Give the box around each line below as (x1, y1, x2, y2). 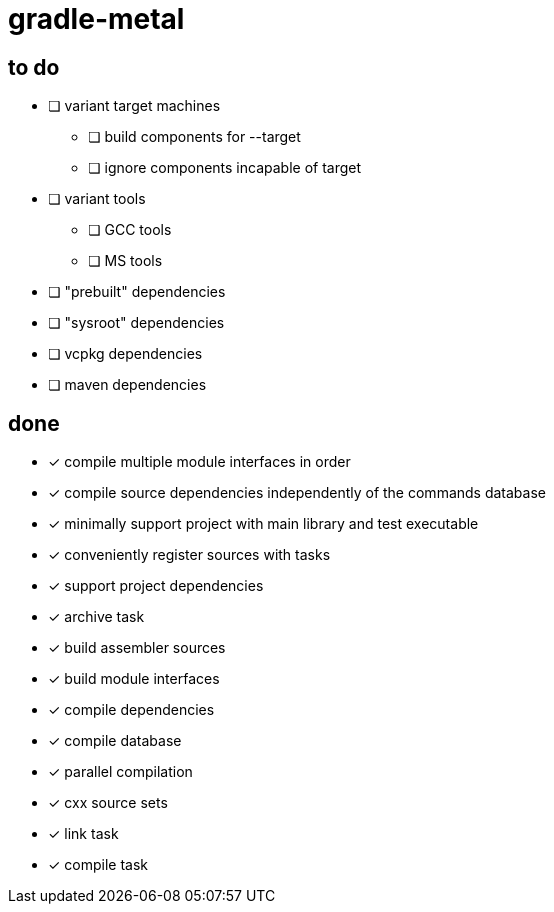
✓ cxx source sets (48, 794, 168, 812)
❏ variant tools (48, 190, 146, 208)
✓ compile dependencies (48, 701, 215, 719)
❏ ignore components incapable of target (88, 159, 362, 177)
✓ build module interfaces (48, 670, 220, 688)
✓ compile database (48, 732, 182, 750)
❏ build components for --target (88, 128, 301, 146)
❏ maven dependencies (48, 376, 207, 394)
